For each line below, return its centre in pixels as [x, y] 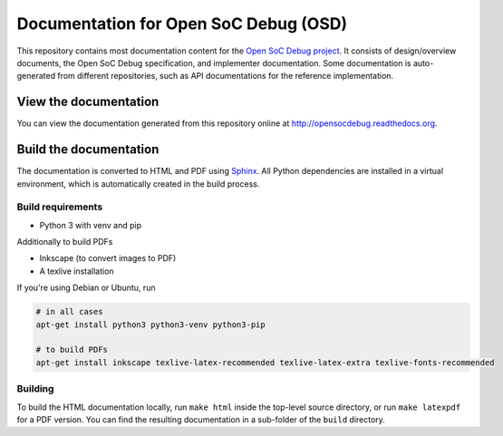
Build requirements [60, 207]
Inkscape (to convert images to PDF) [108, 258]
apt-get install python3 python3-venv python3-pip [151, 325]
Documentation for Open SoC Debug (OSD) [182, 24]
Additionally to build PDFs [65, 242]
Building [35, 389]
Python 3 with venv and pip [91, 225]
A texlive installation [77, 271]
